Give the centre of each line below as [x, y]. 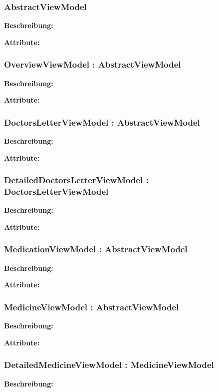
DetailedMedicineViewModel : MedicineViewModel [109, 365]
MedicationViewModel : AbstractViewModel [96, 249]
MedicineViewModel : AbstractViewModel [92, 307]
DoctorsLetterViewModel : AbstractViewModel [102, 122]
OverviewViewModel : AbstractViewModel [93, 64]
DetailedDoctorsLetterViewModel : [76, 180]
